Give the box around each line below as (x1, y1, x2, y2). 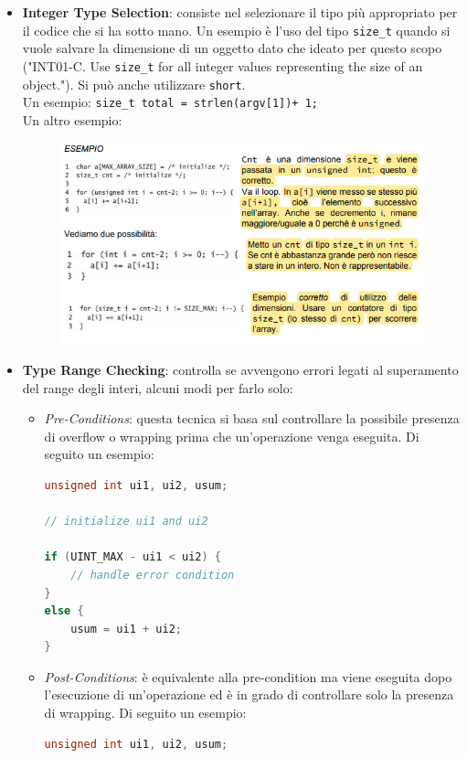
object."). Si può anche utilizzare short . (22, 74, 246, 93)
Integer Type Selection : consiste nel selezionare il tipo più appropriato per (22, 3, 458, 21)
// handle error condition (70, 568, 235, 582)
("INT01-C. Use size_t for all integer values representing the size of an (22, 56, 423, 75)
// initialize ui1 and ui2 (44, 515, 208, 528)
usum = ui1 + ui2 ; (70, 622, 182, 635)
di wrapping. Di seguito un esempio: (44, 703, 247, 722)
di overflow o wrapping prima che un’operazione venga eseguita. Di (44, 426, 419, 445)
